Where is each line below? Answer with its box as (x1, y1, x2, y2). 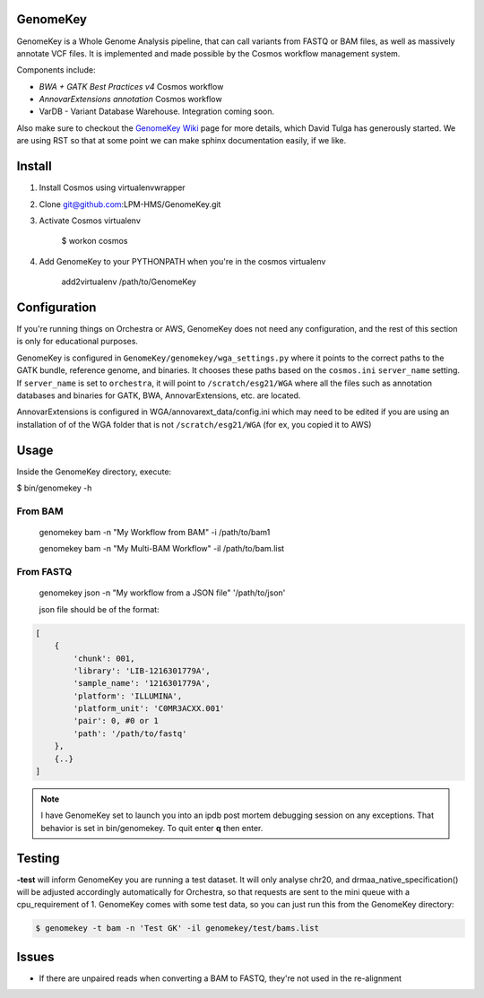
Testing (16, 850, 60, 865)
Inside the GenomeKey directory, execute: (16, 466, 172, 477)
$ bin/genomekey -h (16, 482, 92, 493)
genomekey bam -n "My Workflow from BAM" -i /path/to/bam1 (39, 527, 271, 537)
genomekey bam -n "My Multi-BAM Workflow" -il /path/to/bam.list (39, 543, 285, 554)
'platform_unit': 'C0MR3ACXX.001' (73, 704, 225, 714)
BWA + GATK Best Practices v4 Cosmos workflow (39, 81, 224, 91)
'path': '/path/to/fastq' (73, 728, 187, 739)
